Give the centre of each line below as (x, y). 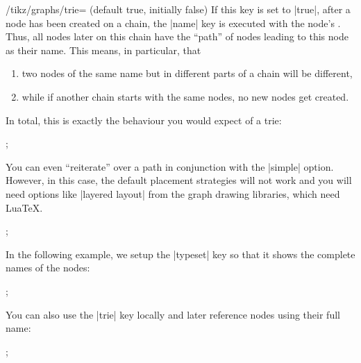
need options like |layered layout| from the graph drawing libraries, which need (173, 193)
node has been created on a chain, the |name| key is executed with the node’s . (173, 23)
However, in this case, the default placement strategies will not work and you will (179, 180)
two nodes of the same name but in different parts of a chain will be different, (187, 73)
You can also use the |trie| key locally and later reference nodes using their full (173, 314)
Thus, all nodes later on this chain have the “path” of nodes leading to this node (177, 36)
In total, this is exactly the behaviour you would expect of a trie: (144, 120)
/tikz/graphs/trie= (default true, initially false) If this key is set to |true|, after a (178, 9)
